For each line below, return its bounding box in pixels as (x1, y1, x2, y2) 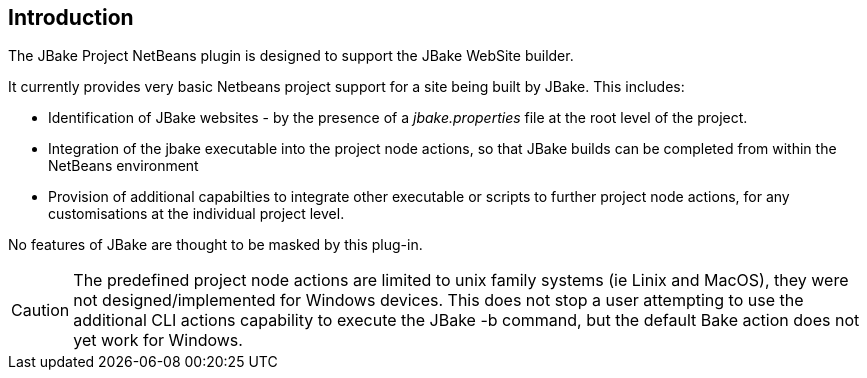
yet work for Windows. (73, 330, 243, 351)
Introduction (8, 5, 134, 30)
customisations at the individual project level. (48, 205, 345, 223)
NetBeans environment (48, 157, 199, 175)
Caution (11, 300, 70, 321)
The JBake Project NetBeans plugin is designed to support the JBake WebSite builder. (8, 47, 574, 65)
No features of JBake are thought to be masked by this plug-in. (8, 236, 423, 254)
